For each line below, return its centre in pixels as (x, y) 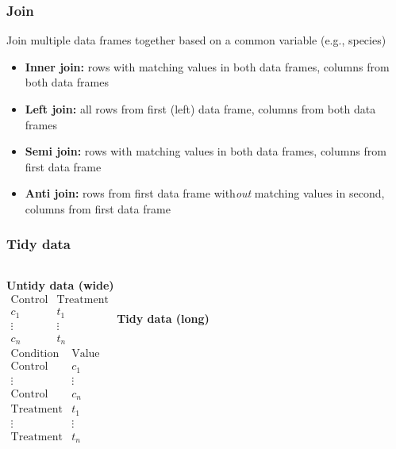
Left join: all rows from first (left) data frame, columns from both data (200, 109)
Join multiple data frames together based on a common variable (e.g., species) (196, 40)
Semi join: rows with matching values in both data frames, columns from (206, 151)
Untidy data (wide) (60, 284)
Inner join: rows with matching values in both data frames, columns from (207, 66)
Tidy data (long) (163, 318)
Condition (35, 354)
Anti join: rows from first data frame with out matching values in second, (205, 193)
